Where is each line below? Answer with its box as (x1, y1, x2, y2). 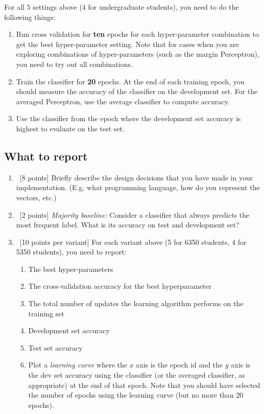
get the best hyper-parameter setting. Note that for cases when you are (16, 38, 239, 49)
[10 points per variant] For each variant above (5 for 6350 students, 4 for (19, 236, 247, 247)
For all (4, 2, 25, 12)
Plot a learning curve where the (28, 359, 127, 370)
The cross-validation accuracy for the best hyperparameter (28, 281, 212, 291)
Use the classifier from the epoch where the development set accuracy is (16, 113, 241, 124)
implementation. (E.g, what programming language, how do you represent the (16, 182, 260, 193)
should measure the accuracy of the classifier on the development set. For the (16, 86, 258, 97)
